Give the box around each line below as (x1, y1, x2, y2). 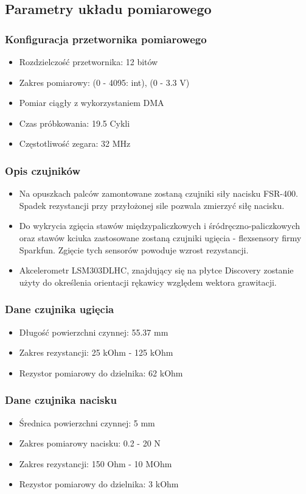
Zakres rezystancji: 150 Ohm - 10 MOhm (19, 457, 172, 470)
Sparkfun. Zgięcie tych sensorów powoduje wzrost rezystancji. (19, 243, 249, 256)
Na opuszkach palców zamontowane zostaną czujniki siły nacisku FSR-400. (19, 187, 298, 200)
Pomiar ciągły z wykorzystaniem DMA (19, 96, 164, 109)
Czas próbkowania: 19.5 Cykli (19, 116, 130, 129)
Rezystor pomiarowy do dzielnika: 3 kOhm (19, 478, 179, 490)
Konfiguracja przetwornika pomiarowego (5, 31, 207, 46)
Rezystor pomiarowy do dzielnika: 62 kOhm (19, 366, 183, 379)
